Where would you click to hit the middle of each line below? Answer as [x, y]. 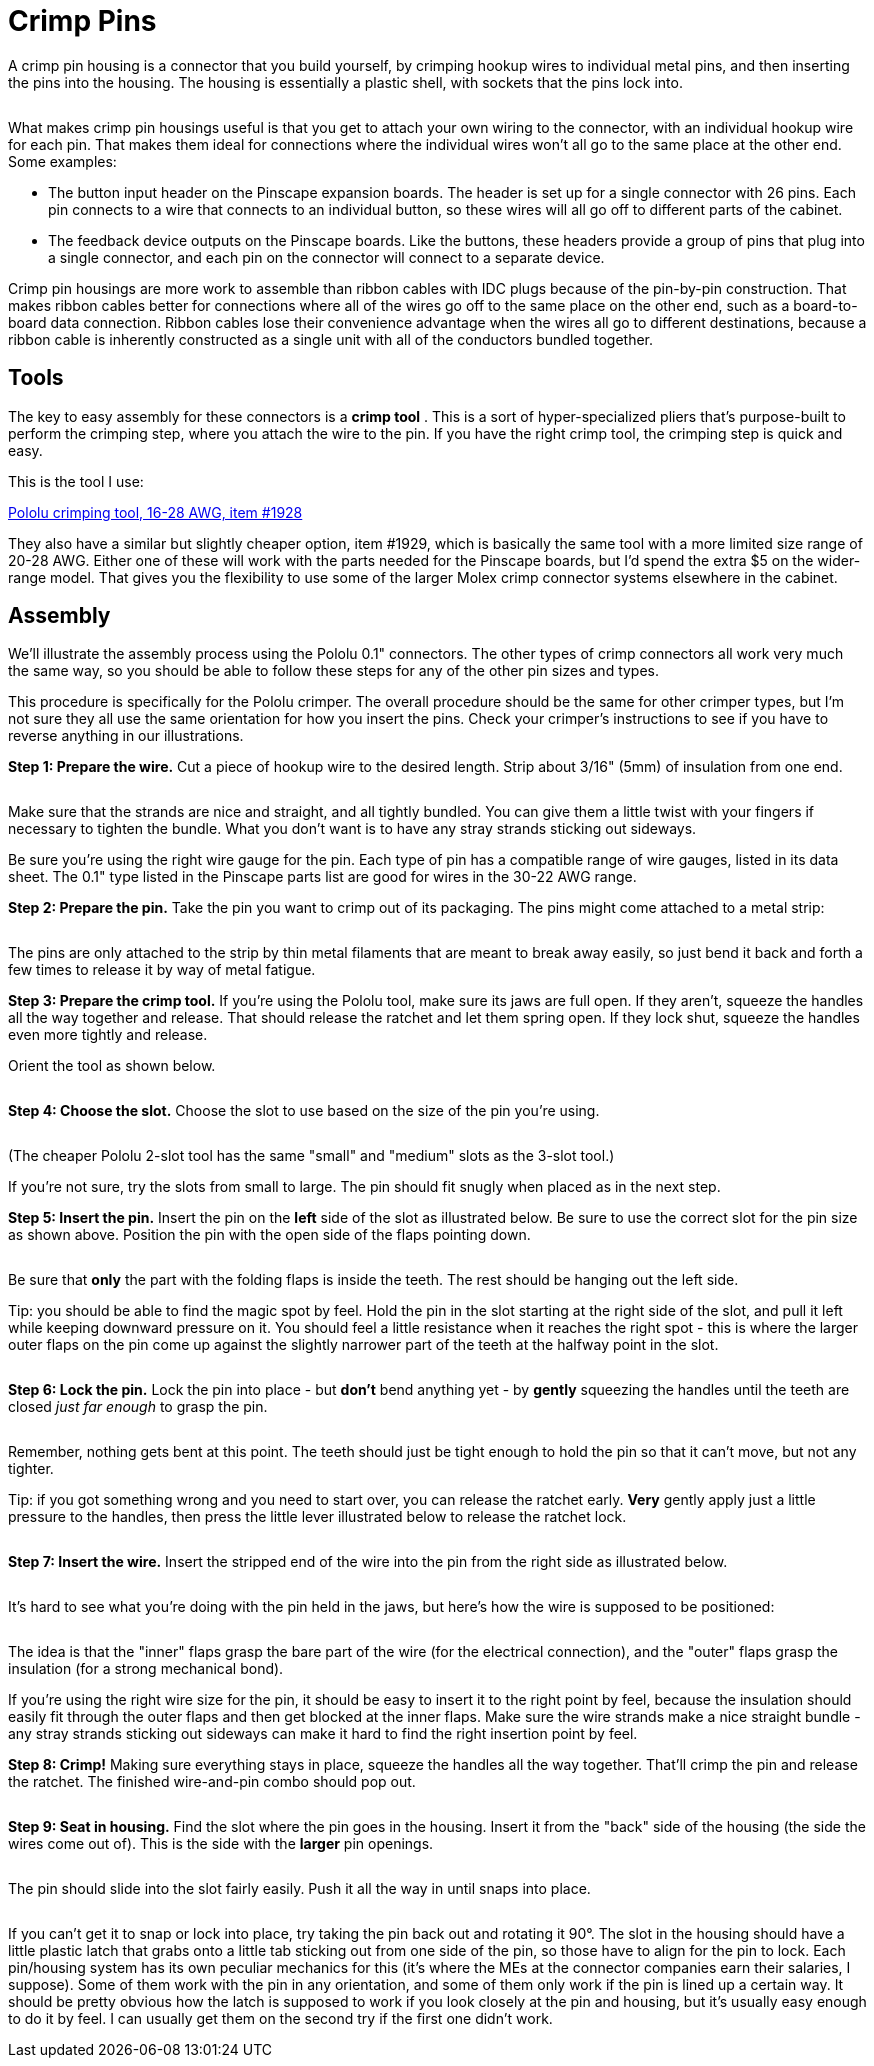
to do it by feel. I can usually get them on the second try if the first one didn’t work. [280, 2019]
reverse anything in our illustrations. [126, 736]
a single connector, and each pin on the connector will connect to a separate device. [326, 257]
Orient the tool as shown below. [112, 1066]
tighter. [31, 1469]
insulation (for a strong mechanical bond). [146, 1669]
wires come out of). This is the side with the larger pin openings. [221, 1844]
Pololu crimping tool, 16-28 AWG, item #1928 [155, 512]
